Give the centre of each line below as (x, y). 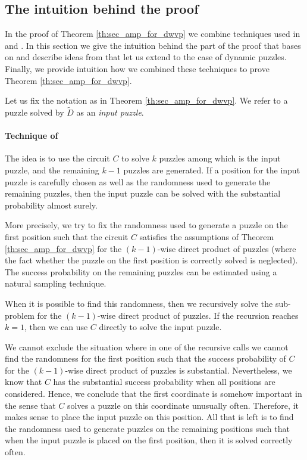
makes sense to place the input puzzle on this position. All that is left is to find (149, 417)
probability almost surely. (51, 205)
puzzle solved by (35, 112)
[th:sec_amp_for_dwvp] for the (63, 248)
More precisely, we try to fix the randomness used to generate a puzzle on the (146, 225)
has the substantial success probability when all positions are (164, 382)
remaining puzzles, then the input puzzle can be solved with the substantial (143, 193)
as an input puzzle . (110, 112)
